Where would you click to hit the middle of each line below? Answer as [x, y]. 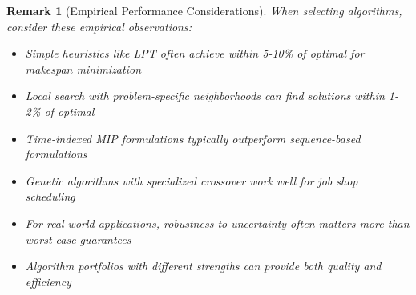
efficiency [48, 281]
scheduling [50, 196]
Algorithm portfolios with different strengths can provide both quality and [203, 266]
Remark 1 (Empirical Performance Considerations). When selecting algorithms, [204, 10]
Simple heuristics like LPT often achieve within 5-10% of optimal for [195, 53]
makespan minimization [83, 68]
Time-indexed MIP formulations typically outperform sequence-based [193, 138]
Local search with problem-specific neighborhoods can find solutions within [205, 96]
